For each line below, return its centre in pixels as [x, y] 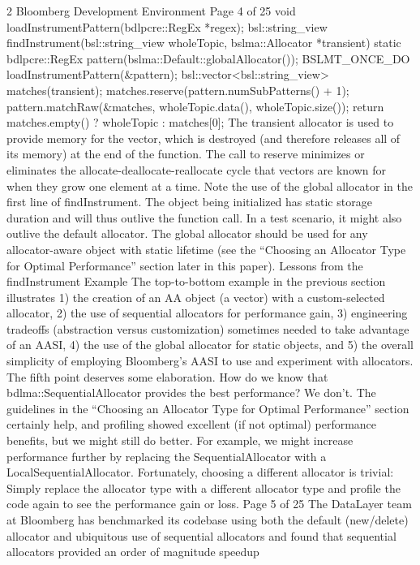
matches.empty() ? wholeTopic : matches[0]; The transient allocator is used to [200, 122]
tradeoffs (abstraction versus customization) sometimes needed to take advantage [208, 328]
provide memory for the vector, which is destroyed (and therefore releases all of [204, 138]
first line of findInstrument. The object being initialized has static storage [189, 202]
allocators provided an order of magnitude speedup [133, 552]
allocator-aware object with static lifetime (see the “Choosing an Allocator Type [206, 249]
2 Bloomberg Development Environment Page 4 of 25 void [151, 11]
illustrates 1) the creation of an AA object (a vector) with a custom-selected [196, 297]
